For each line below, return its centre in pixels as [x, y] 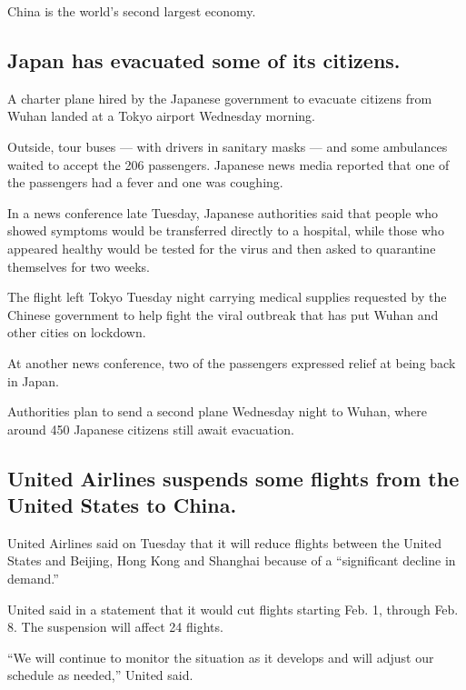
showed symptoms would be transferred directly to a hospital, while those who [226, 230]
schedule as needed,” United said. [100, 675]
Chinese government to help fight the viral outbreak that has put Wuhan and [223, 314]
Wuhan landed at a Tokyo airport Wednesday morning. [161, 116]
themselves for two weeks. [79, 266]
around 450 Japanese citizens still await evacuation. [151, 429]
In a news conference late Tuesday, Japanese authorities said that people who [223, 212]
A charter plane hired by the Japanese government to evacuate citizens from [220, 98]
